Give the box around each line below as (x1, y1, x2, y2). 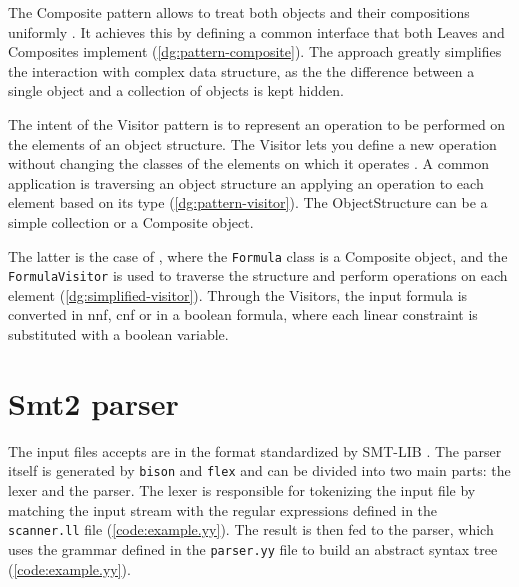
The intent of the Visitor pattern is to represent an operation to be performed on (8, 113, 506, 134)
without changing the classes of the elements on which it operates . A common (8, 153, 490, 174)
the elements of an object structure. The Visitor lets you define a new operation (8, 133, 497, 154)
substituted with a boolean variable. (8, 324, 229, 345)
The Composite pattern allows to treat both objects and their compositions (8, 2, 470, 22)
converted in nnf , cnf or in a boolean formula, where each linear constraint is (8, 304, 478, 325)
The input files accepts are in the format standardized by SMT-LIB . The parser (8, 440, 502, 461)
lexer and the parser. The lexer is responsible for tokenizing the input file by (8, 480, 476, 500)
